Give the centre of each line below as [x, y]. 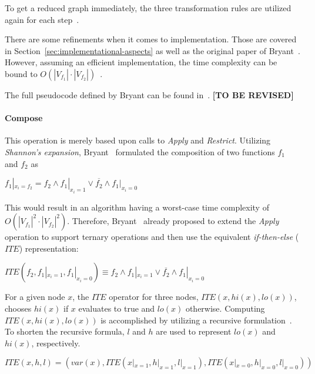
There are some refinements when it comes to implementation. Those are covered [151, 39]
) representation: [49, 248]
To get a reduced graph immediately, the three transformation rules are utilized [148, 8]
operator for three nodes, [154, 297]
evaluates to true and [117, 308]
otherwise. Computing [225, 308]
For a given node [35, 297]
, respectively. [56, 343]
